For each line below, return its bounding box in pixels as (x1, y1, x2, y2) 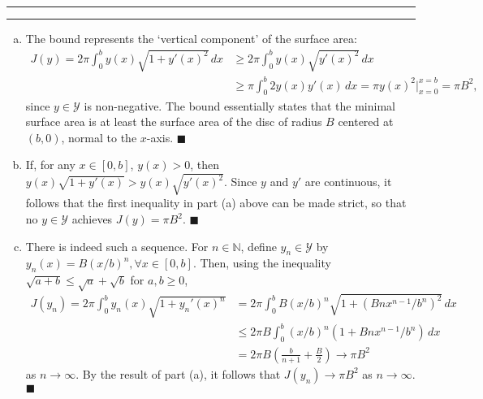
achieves (71, 210, 113, 228)
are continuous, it (304, 173, 392, 190)
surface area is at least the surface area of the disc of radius (25, 113, 322, 130)
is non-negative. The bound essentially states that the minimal (84, 97, 395, 114)
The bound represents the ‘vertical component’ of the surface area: (25, 30, 357, 46)
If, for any (25, 156, 75, 173)
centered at (338, 113, 394, 130)
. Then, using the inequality (192, 254, 331, 271)
